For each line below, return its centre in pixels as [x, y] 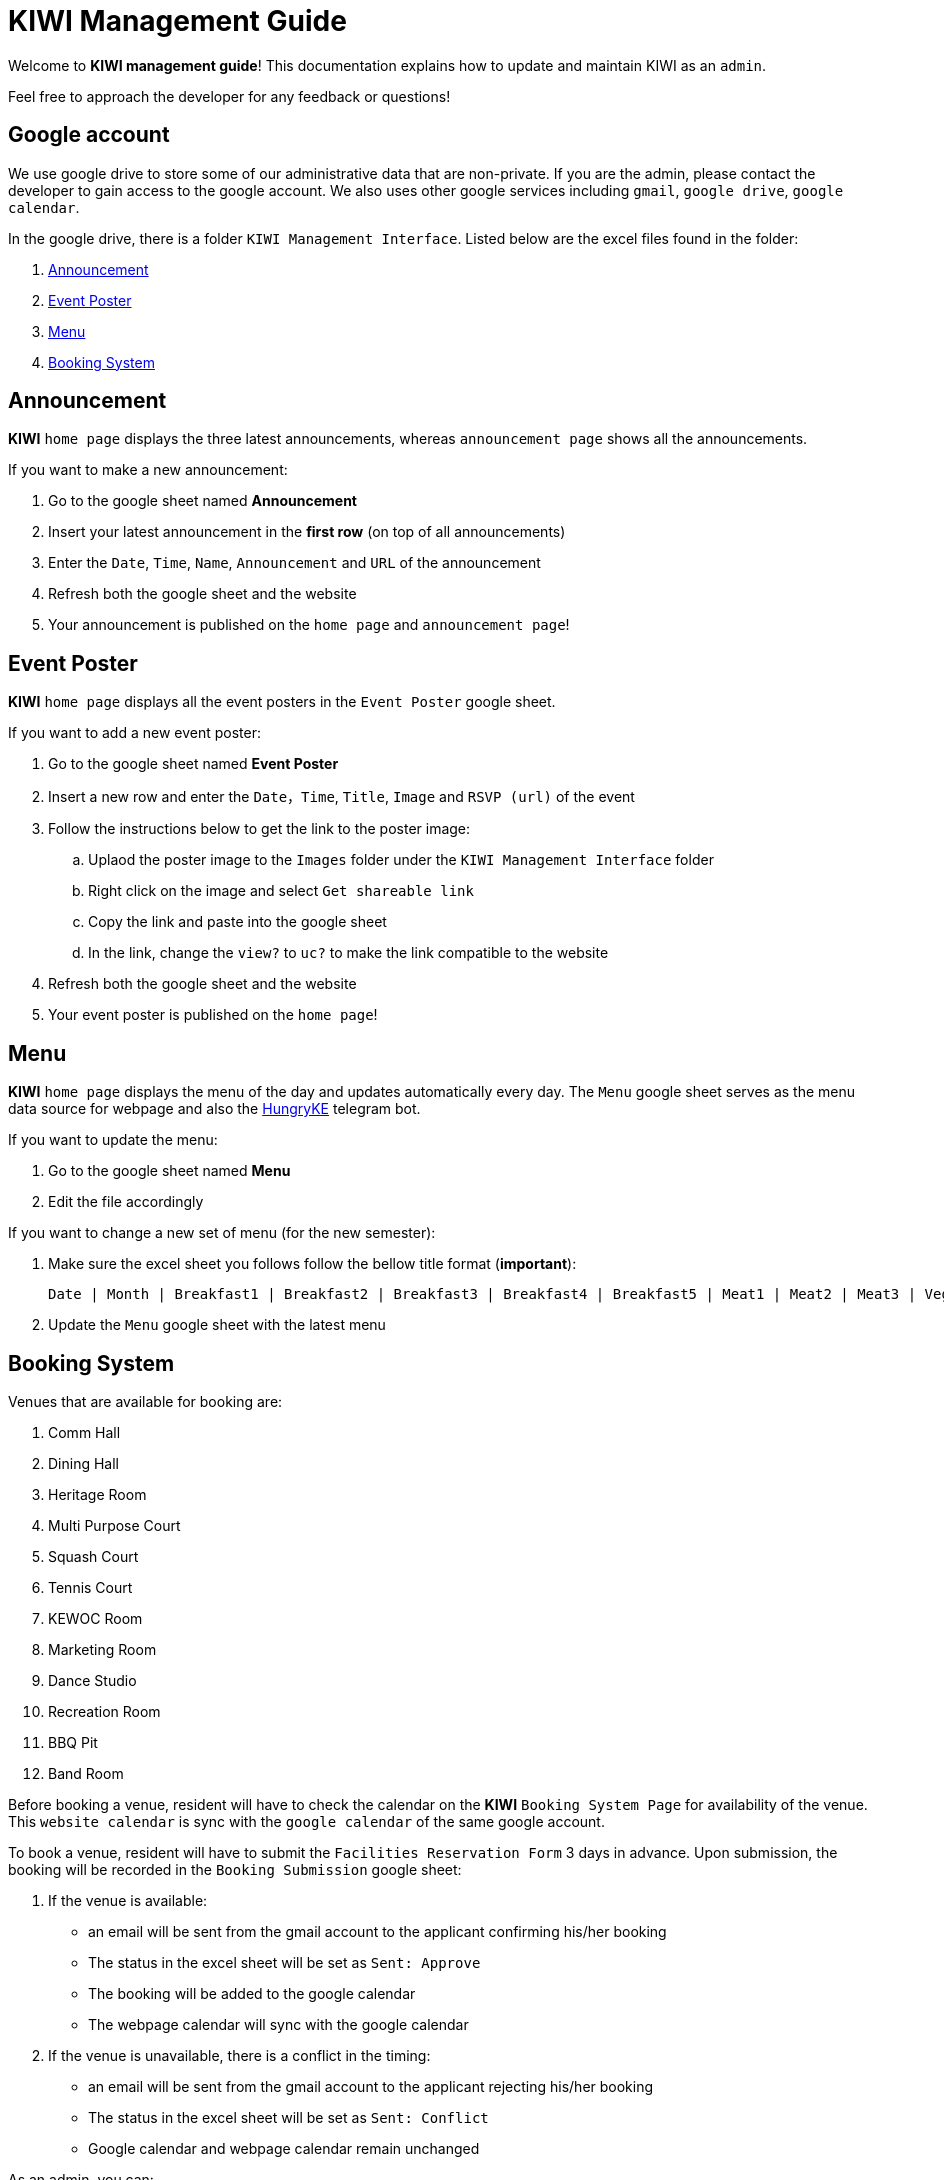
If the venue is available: [128, 1900]
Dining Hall [83, 1463]
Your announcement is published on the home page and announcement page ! [309, 625]
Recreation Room [104, 1711]
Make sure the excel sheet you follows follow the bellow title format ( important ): [312, 1264]
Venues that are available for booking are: [145, 1401]
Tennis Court [90, 1587]
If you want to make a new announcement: [148, 470]
